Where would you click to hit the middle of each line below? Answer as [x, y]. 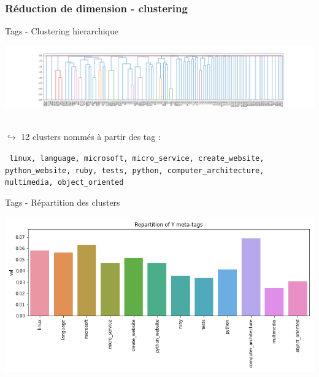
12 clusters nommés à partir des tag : [91, 137]
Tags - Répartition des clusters [63, 202]
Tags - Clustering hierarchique [62, 31]
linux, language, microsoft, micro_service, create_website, [137, 158]
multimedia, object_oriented [64, 183]
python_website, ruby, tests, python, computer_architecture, [135, 170]
